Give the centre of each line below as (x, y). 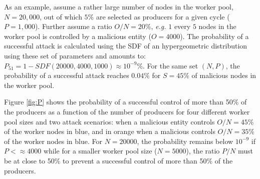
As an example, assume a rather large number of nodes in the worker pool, (119, 6)
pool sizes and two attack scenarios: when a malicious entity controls (109, 121)
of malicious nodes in (224, 75)
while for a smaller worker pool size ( (100, 151)
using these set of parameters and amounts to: (75, 55)
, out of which (61, 16)
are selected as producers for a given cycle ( (163, 16)
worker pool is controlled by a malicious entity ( (78, 36)
